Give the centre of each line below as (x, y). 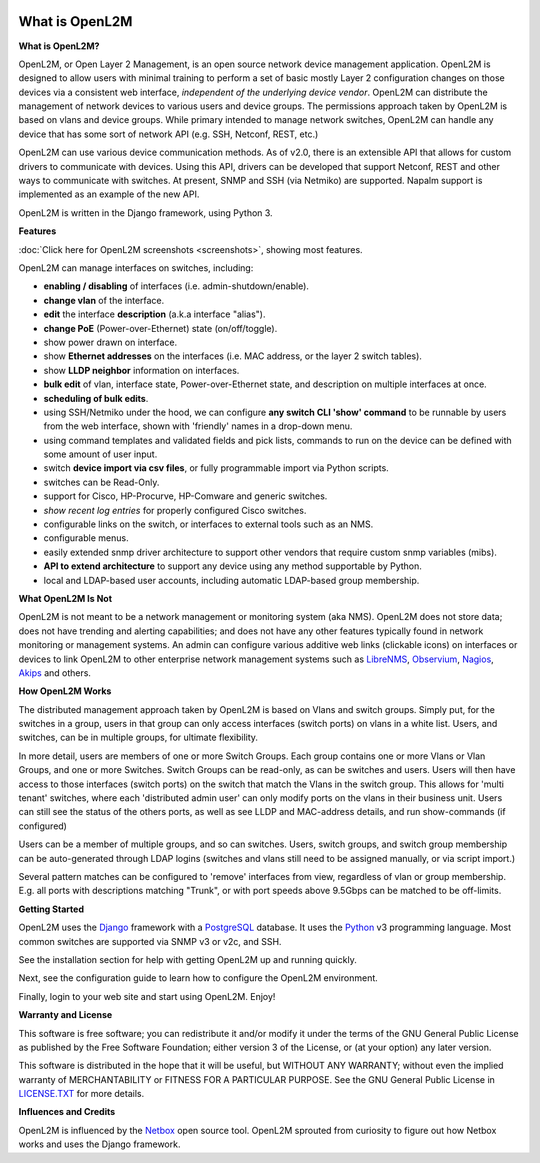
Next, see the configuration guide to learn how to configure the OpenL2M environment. (198, 978)
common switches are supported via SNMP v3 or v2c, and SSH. (150, 941)
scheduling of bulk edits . (96, 398)
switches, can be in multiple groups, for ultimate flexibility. (138, 737)
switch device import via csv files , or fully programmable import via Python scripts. (216, 468)
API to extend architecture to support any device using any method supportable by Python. (232, 566)
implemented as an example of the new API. (109, 194)
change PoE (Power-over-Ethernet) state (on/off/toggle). (160, 328)
